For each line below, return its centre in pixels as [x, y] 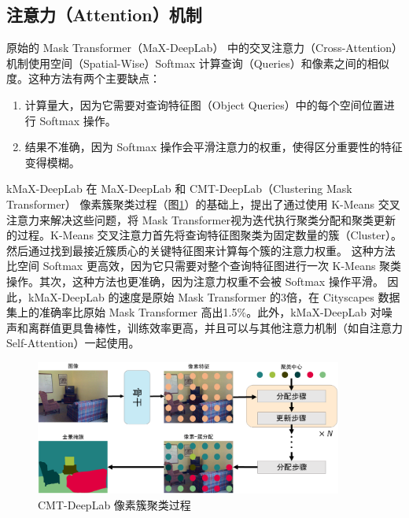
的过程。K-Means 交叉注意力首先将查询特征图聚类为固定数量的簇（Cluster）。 [204, 235]
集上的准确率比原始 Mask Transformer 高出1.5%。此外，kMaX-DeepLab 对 [194, 312]
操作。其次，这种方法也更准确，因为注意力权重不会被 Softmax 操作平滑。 [195, 281]
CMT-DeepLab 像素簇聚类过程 [114, 504]
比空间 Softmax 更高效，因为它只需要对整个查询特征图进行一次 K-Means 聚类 [204, 266]
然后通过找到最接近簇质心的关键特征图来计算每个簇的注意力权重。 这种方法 [201, 250]
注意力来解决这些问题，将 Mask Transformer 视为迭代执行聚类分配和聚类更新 [201, 219]
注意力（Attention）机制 [104, 15]
